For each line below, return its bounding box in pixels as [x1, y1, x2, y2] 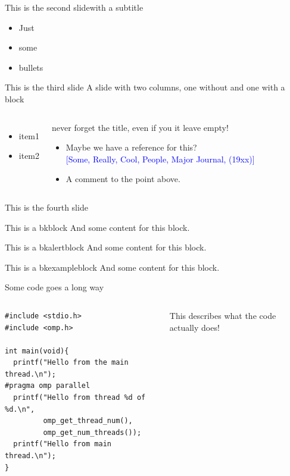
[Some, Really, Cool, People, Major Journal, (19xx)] [66, 152, 255, 165]
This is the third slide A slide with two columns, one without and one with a [5, 81, 285, 93]
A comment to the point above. [66, 173, 180, 185]
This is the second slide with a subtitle [5, 1, 144, 13]
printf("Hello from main [13, 440, 111, 449]
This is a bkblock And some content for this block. [5, 221, 190, 233]
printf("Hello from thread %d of [13, 393, 146, 402]
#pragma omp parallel [5, 381, 91, 390]
